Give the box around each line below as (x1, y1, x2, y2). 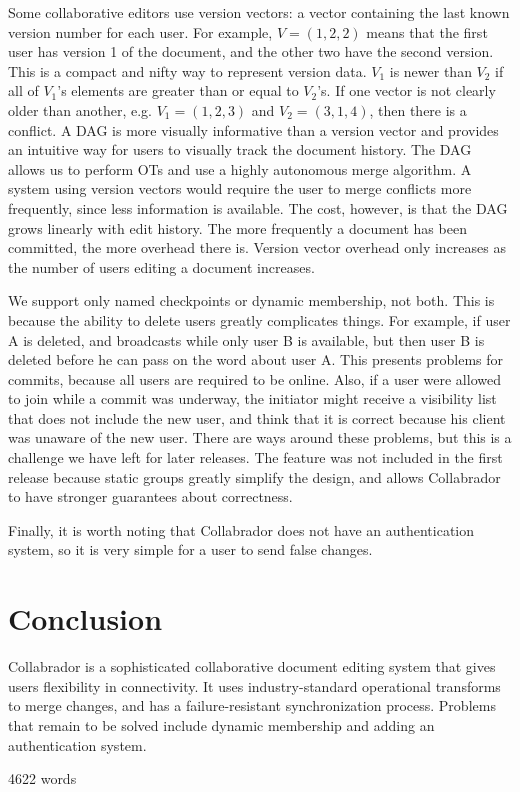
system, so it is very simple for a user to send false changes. (8, 539, 373, 560)
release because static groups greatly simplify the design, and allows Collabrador (8, 466, 501, 487)
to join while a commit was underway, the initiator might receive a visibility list (8, 388, 497, 409)
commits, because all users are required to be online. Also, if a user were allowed (8, 368, 501, 389)
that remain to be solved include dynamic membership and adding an (8, 714, 435, 735)
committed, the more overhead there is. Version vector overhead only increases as (8, 237, 506, 258)
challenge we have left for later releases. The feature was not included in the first (8, 447, 503, 468)
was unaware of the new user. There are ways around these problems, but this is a (8, 427, 512, 448)
